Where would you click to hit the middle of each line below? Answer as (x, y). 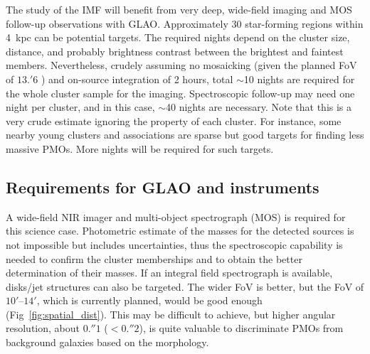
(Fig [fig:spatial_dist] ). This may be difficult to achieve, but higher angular (171, 314)
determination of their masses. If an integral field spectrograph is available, (169, 273)
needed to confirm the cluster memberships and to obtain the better (154, 258)
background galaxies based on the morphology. (107, 342)
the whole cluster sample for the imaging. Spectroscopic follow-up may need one (180, 93)
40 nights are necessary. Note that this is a (259, 107)
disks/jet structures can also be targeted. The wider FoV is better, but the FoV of (185, 286)
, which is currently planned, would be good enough (149, 300)
